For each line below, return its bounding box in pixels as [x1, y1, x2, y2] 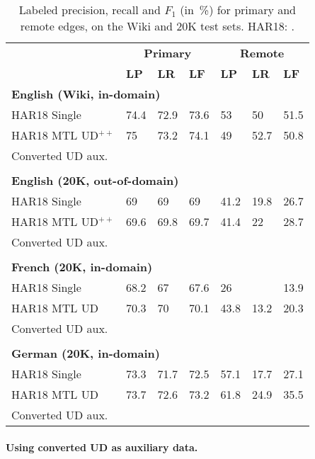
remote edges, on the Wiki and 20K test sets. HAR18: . [20, 18, 295, 34]
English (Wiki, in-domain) [11, 86, 161, 102]
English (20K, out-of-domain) [11, 172, 179, 188]
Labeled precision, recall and [18, 1, 161, 18]
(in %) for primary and [180, 1, 296, 18]
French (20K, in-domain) [11, 259, 153, 275]
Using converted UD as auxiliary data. [6, 439, 198, 454]
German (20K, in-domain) [11, 345, 160, 361]
